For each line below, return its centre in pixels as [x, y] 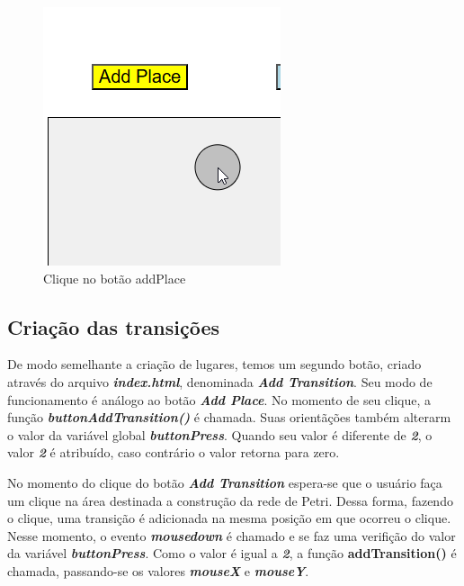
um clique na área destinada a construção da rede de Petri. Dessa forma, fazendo [230, 500]
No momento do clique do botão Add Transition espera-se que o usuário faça [225, 482]
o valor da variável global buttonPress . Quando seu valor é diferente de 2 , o [220, 434]
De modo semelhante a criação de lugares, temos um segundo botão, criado [214, 364]
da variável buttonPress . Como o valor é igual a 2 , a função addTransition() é [232, 553]
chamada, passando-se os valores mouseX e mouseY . [158, 570]
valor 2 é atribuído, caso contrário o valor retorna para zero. [174, 452]
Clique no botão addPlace [115, 278]
